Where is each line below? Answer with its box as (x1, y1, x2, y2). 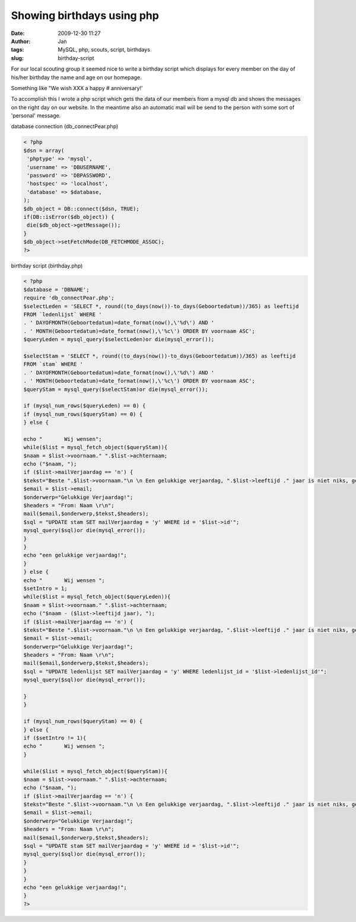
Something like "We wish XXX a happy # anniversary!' (11, 84, 143, 91)
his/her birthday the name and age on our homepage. (11, 74, 142, 81)
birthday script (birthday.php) (11, 262, 83, 269)
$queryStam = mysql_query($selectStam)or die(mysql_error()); (23, 386, 208, 393)
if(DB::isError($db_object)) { (23, 214, 115, 220)
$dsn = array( (23, 147, 65, 154)
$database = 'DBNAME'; (23, 286, 90, 293)
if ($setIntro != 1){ (23, 735, 87, 741)
